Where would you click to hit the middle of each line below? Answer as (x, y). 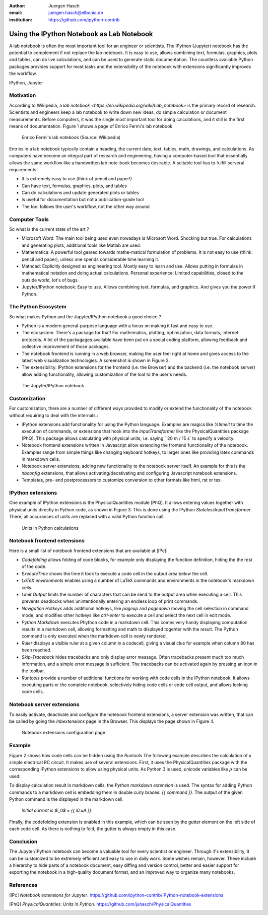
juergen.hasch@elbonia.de (76, 13)
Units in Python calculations (50, 528)
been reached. (36, 650)
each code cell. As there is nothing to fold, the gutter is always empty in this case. (93, 829)
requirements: (24, 169)
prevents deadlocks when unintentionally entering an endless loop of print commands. (110, 601)
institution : (21, 19)
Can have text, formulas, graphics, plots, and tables (74, 186)
